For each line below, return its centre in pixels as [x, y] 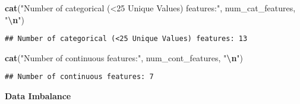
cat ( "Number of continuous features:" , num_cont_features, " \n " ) [124, 57]
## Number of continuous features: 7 [79, 77]
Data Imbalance [38, 96]
